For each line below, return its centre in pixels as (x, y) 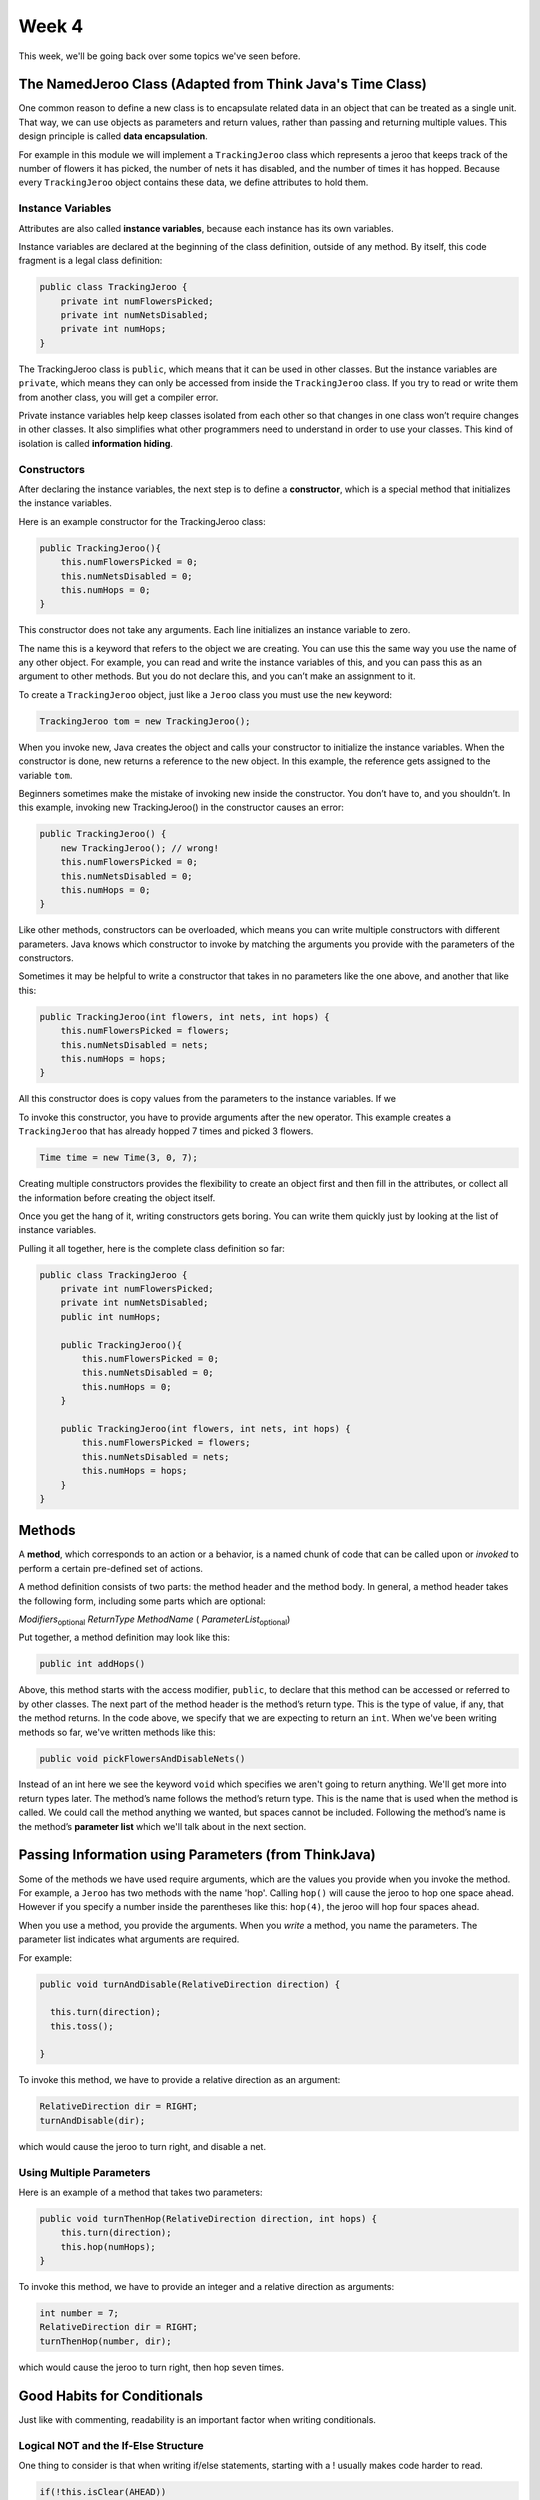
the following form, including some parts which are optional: (142, 1601)
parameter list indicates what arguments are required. (129, 1939)
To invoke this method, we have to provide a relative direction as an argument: (179, 2080)
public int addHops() (92, 1664)
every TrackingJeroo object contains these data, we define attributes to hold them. (193, 182)
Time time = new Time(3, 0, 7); (119, 1158)
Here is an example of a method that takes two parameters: (141, 2192)
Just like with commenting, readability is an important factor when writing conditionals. (197, 2419)
